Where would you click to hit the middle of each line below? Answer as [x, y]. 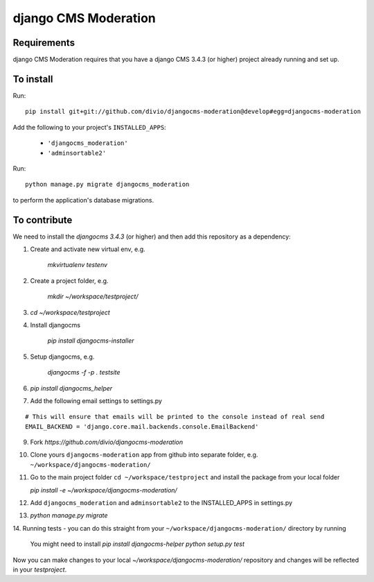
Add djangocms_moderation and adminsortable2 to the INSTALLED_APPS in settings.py [161, 503]
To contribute [43, 220]
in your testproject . [40, 570]
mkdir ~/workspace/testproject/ [93, 297]
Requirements [44, 43]
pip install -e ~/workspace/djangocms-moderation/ [104, 490]
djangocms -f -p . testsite [84, 373]
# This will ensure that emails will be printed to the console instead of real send [175, 417]
